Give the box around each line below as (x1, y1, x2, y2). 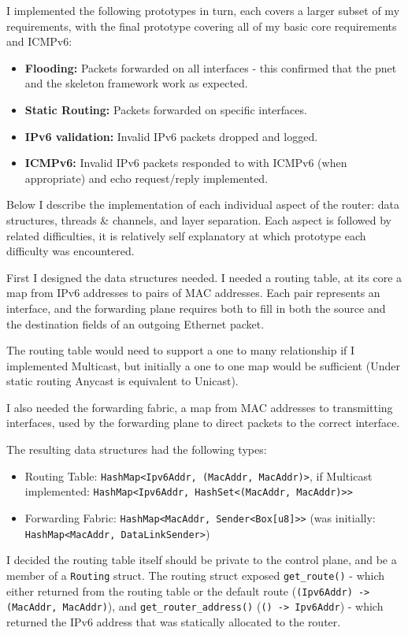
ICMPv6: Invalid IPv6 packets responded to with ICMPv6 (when (24, 154, 347, 171)
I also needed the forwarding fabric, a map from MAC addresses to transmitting (6, 399, 393, 415)
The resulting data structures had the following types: (6, 441, 267, 458)
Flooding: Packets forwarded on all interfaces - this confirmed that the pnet (24, 59, 397, 76)
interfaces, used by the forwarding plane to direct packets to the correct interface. (6, 414, 400, 431)
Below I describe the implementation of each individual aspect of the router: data (6, 196, 400, 213)
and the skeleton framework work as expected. (24, 75, 248, 91)
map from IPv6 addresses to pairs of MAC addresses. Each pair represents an (6, 284, 380, 301)
